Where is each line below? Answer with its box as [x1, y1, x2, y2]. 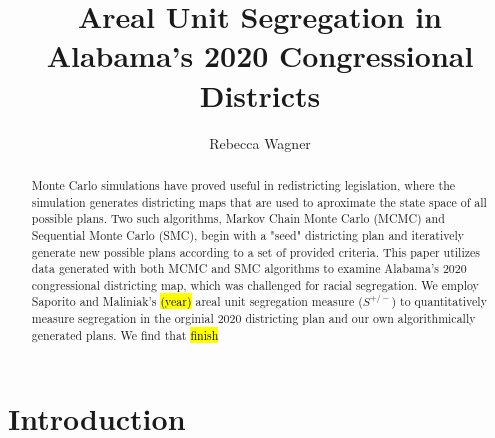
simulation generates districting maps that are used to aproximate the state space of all [31, 193, 487, 210]
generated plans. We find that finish [31, 326, 219, 343]
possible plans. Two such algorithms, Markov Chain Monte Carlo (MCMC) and [31, 210, 445, 227]
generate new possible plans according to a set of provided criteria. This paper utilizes [31, 243, 480, 260]
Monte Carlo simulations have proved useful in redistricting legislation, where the [31, 176, 456, 193]
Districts [199, 74, 321, 115]
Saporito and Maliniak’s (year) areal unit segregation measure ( [31, 293, 363, 310]
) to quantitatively [391, 293, 487, 310]
